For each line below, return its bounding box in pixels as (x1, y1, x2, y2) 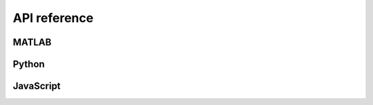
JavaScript (12, 80, 61, 92)
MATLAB (12, 36, 52, 48)
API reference (12, 10, 94, 25)
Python (12, 58, 45, 70)
